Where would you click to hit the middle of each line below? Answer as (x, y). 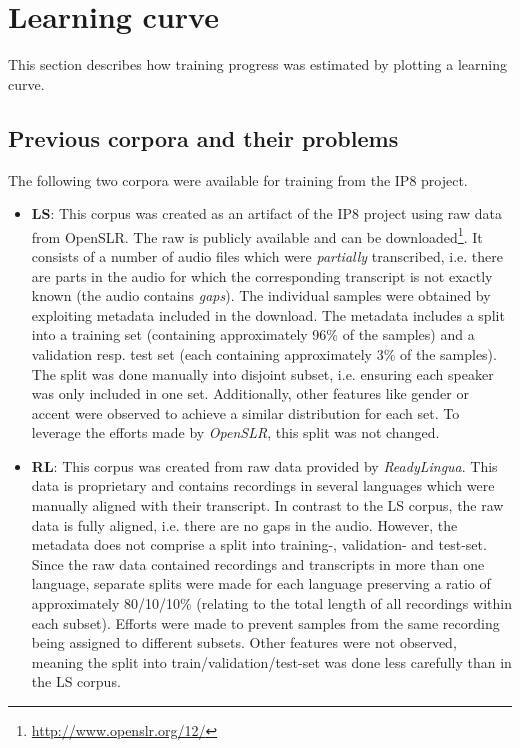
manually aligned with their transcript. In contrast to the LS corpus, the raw (267, 505)
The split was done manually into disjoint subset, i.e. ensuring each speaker (262, 373)
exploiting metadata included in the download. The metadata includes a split (268, 314)
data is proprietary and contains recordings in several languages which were (263, 485)
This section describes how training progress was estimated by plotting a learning (257, 64)
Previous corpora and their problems (203, 137)
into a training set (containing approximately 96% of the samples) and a (253, 334)
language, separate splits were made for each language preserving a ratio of (261, 583)
